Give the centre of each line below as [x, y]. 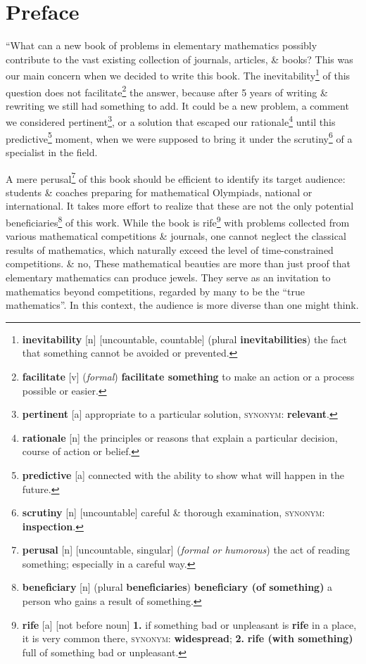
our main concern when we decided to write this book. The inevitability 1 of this [178, 74]
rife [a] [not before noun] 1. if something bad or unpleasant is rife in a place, [189, 624]
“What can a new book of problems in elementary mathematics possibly [162, 45]
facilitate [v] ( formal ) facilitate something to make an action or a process [188, 376]
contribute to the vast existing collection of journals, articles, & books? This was [179, 59]
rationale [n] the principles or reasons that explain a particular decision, [180, 437]
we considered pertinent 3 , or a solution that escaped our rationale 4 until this [171, 121]
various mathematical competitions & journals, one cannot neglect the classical [176, 236]
